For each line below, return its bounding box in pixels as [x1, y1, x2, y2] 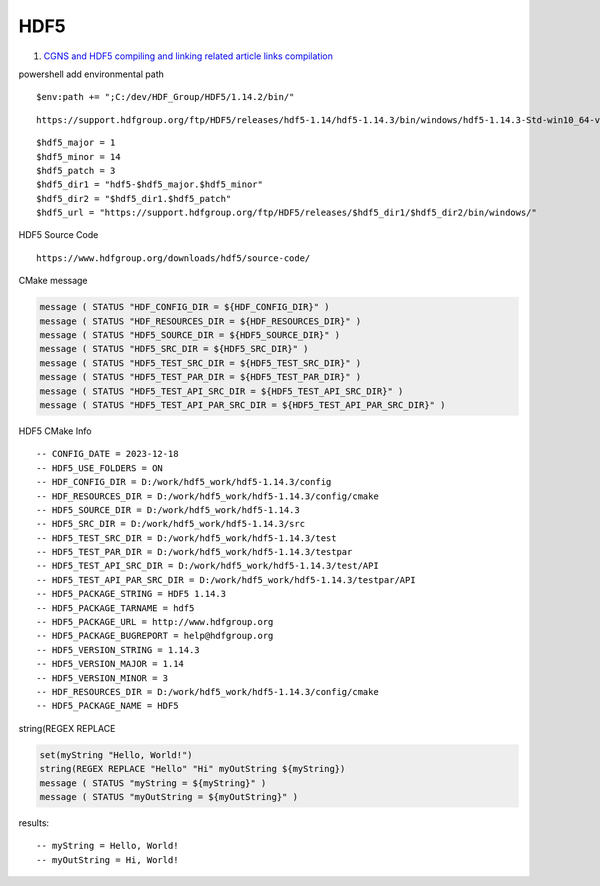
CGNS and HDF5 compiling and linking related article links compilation [43, 50, 334, 62]
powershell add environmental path [18, 68, 164, 80]
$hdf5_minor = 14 [36, 151, 121, 162]
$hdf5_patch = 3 [36, 165, 116, 176]
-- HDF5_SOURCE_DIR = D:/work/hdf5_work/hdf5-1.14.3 [36, 504, 300, 515]
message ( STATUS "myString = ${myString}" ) [39, 777, 267, 789]
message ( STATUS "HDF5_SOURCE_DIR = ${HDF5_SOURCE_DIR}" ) [39, 330, 341, 340]
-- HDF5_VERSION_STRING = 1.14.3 [36, 644, 200, 655]
